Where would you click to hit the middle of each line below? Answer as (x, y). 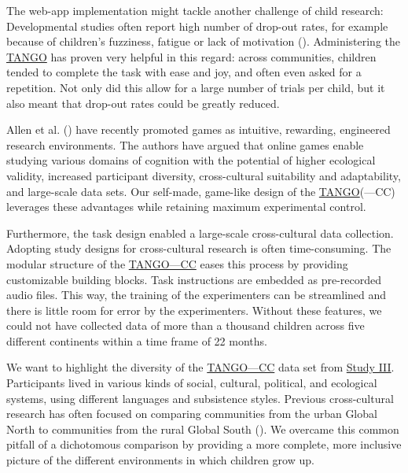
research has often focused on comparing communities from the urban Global (192, 414)
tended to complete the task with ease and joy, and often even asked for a (184, 72)
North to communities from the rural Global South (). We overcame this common (203, 429)
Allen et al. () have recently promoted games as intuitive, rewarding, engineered (198, 129)
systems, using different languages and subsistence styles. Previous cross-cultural (200, 398)
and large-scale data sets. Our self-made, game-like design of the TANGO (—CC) (201, 191)
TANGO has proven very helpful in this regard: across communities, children (191, 56)
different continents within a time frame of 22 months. (137, 340)
